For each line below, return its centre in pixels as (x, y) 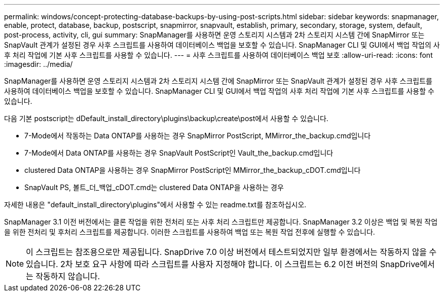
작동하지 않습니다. (68, 276)
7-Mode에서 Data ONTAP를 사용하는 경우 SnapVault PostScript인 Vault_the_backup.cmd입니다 (179, 153)
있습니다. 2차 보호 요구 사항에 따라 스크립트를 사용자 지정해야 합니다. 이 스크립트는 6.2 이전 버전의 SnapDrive (223, 264)
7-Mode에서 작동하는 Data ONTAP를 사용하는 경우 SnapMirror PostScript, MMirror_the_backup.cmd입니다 (198, 136)
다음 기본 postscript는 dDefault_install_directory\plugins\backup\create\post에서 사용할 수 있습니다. (166, 118)
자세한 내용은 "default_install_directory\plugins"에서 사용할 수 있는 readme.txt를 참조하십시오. (155, 205)
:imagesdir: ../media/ (39, 64)
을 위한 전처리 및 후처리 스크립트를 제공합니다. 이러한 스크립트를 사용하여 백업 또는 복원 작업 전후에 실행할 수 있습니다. (190, 232)
